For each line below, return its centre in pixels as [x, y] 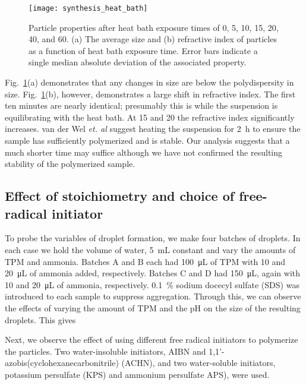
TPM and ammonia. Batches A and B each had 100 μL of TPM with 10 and [145, 261]
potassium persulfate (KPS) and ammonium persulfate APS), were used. [137, 374]
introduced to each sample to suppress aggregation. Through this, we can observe [153, 296]
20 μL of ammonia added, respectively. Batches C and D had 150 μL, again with [153, 273]
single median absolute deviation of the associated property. [138, 62]
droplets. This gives [40, 319]
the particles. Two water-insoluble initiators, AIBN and [105, 351]
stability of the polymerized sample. [70, 164]
